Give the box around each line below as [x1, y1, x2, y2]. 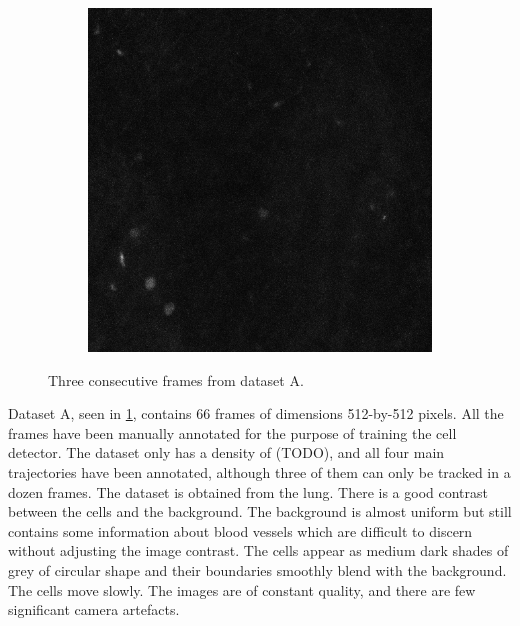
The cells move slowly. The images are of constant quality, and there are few [8, 579, 476, 600]
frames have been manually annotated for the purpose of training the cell [8, 422, 457, 443]
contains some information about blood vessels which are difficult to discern [8, 520, 473, 541]
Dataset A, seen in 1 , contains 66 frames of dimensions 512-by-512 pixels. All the [8, 403, 504, 424]
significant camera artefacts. [8, 599, 180, 620]
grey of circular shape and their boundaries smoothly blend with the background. [8, 559, 507, 580]
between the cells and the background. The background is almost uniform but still [8, 501, 512, 522]
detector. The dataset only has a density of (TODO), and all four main [8, 442, 445, 463]
